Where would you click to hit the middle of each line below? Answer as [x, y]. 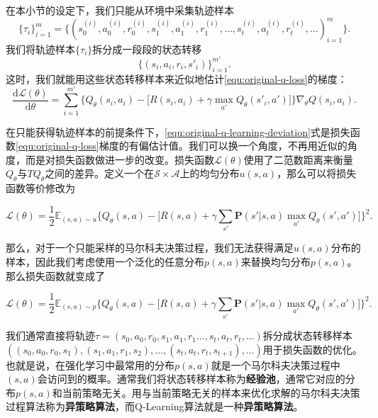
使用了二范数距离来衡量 [298, 159]
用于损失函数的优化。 [312, 349]
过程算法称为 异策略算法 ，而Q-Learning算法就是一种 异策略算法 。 [155, 406]
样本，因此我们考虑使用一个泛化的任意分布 [105, 262]
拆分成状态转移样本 [307, 335]
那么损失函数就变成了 [55, 275]
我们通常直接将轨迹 [50, 335]
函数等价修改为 [40, 188]
